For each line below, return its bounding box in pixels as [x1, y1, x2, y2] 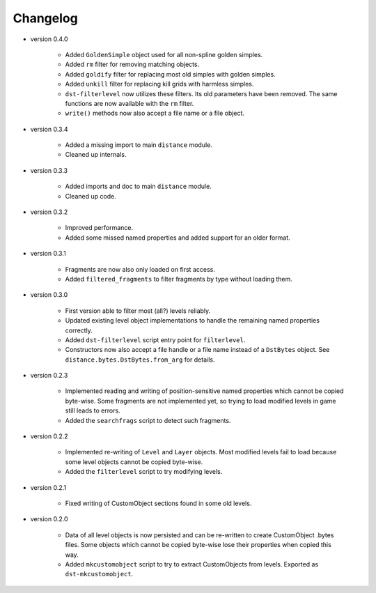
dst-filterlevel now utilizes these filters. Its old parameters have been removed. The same [65, 89, 338, 98]
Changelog [13, 10, 78, 26]
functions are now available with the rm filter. [65, 99, 194, 107]
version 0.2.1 [30, 483, 66, 491]
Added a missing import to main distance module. [65, 141, 212, 149]
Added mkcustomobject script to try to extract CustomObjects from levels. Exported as [65, 560, 319, 568]
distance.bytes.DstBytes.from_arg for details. [65, 355, 215, 364]
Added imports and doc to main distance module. [65, 182, 212, 191]
